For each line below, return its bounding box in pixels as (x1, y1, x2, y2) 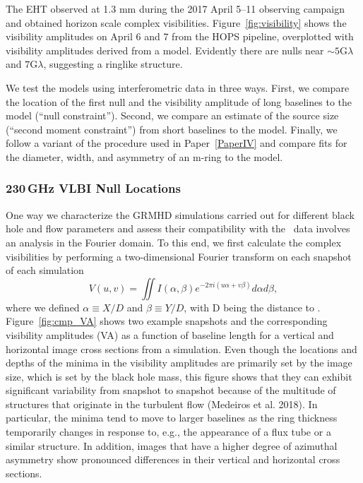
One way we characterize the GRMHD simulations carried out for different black (6, 207, 355, 222)
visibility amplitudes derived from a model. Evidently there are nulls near (6, 42, 324, 57)
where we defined (6, 299, 80, 314)
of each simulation (6, 263, 84, 278)
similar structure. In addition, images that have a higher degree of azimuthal (6, 438, 338, 453)
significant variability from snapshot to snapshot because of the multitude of (6, 383, 336, 398)
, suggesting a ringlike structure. (43, 56, 183, 71)
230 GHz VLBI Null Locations (6, 179, 181, 197)
